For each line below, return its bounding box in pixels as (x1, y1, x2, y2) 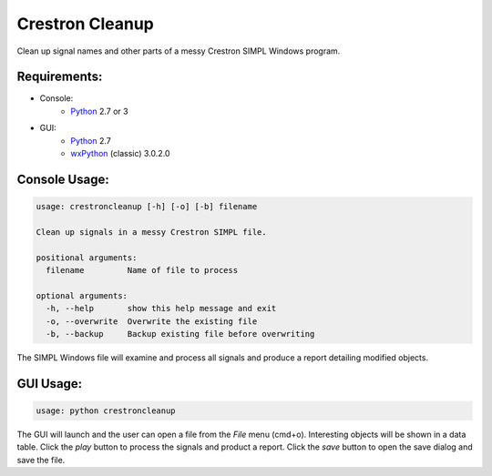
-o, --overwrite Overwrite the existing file (46, 316, 258, 327)
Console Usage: (16, 171, 109, 187)
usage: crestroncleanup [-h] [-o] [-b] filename (36, 201, 258, 212)
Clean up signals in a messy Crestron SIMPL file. (36, 227, 268, 237)
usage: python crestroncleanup (36, 405, 177, 416)
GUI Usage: (16, 376, 83, 391)
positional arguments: (36, 252, 138, 263)
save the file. (16, 454, 66, 465)
